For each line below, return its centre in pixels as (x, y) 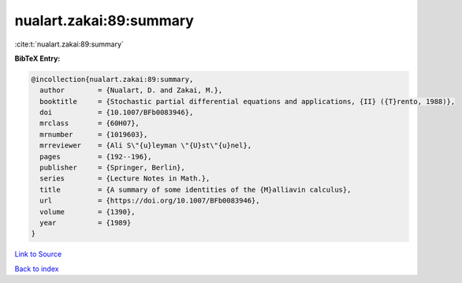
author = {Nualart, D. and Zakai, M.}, (131, 90)
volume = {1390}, (88, 212)
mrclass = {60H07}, (89, 123)
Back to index (37, 269)
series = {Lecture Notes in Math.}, (125, 179)
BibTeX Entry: (37, 58)
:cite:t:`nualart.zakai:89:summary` (69, 44)
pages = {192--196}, (96, 156)
